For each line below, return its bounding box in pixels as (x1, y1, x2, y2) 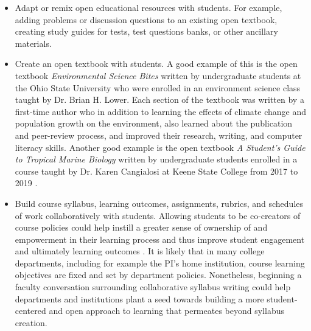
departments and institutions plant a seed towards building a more (15, 292, 264, 305)
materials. (15, 37, 52, 49)
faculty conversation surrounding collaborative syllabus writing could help (15, 280, 291, 293)
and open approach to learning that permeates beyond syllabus (49, 304, 284, 317)
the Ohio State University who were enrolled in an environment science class (15, 81, 301, 94)
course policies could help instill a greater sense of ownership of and (15, 221, 268, 234)
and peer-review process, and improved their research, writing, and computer (15, 128, 302, 141)
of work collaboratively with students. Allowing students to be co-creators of (15, 209, 301, 221)
